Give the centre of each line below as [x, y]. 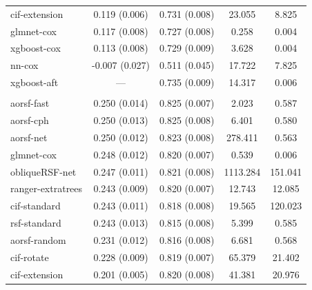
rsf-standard [36, 223]
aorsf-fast [30, 103]
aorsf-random [38, 239]
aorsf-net [29, 137]
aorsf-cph [30, 120]
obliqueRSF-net [43, 171]
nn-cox [25, 65]
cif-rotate [30, 257]
